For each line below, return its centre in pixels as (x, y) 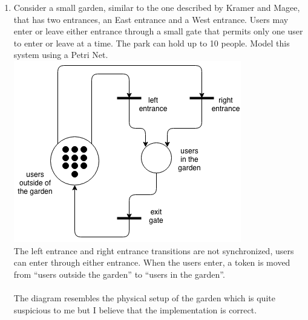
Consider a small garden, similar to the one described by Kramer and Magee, (157, 7)
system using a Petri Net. (61, 55)
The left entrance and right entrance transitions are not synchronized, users (154, 250)
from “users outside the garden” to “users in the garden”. (119, 274)
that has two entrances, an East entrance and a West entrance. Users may (151, 19)
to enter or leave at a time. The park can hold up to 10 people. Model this (152, 43)
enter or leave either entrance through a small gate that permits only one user (158, 31)
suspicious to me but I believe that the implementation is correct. (135, 309)
